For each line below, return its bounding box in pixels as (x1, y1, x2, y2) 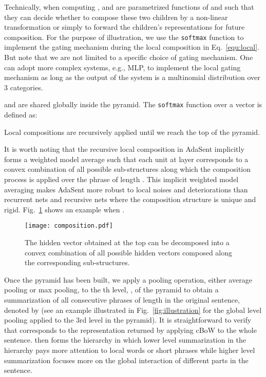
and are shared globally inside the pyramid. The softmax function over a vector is (4, 99, 262, 110)
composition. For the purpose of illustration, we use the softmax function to (4, 31, 244, 42)
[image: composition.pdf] (25, 222, 113, 230)
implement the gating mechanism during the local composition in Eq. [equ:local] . (4, 42, 260, 52)
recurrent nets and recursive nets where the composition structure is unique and (4, 194, 256, 205)
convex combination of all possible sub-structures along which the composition (4, 164, 251, 174)
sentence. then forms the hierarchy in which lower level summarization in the (4, 334, 246, 345)
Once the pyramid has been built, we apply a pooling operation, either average (4, 274, 252, 285)
